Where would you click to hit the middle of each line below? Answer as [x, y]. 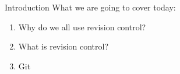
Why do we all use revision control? [82, 27]
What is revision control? [63, 46]
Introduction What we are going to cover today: [90, 7]
